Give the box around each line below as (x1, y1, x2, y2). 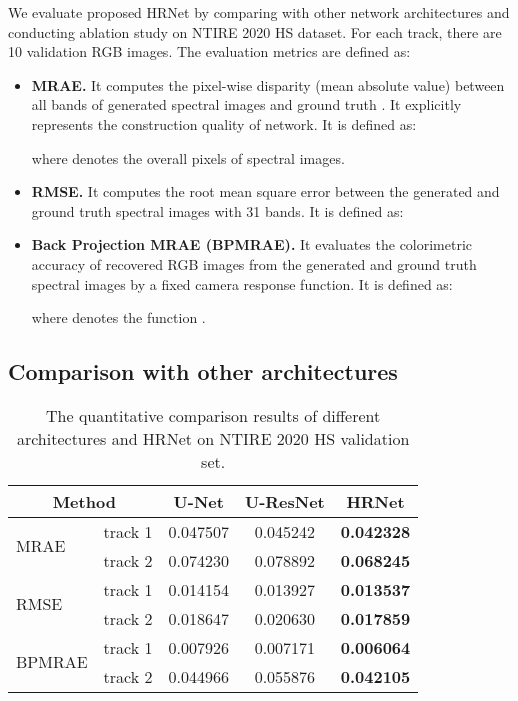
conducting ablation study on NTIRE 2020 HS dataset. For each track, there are (8, 21, 502, 42)
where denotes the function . (31, 307, 206, 328)
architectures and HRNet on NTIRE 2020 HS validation (16, 426, 410, 450)
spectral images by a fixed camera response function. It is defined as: (31, 273, 453, 294)
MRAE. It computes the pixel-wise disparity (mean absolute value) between (31, 74, 505, 95)
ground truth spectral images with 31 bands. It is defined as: (31, 200, 404, 221)
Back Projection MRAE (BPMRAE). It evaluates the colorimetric (31, 234, 473, 255)
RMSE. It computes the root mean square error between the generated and (31, 181, 500, 202)
